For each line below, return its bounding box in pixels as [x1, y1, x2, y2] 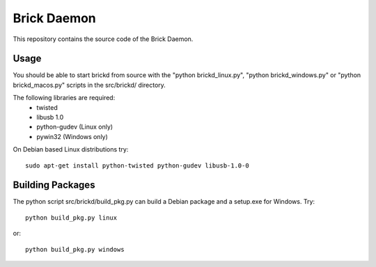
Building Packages [13, 179, 95, 191]
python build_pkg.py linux [25, 213, 118, 222]
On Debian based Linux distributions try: [13, 145, 129, 154]
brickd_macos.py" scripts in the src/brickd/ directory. [13, 81, 166, 89]
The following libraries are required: [13, 94, 116, 102]
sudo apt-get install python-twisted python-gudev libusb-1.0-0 [25, 161, 250, 170]
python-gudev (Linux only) [36, 122, 113, 131]
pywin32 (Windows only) [36, 132, 108, 140]
